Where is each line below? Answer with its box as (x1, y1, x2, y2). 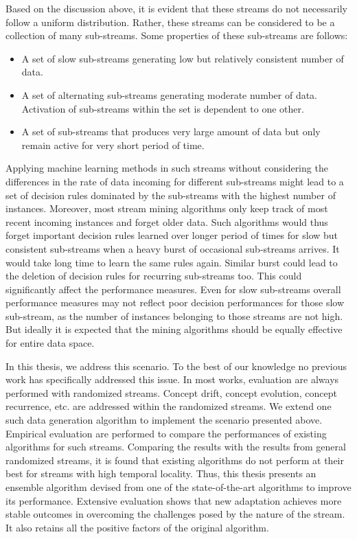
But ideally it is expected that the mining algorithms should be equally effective (5, 322, 343, 336)
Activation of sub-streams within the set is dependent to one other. (21, 101, 304, 115)
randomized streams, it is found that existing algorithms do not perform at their (5, 452, 344, 467)
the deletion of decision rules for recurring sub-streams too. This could (5, 268, 302, 283)
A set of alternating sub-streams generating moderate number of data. (21, 87, 318, 102)
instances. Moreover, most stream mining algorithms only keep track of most (5, 201, 328, 216)
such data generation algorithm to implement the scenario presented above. (5, 413, 323, 427)
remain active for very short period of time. (21, 137, 205, 152)
